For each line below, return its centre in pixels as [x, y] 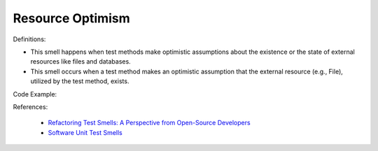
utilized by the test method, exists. [80, 81]
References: [30, 107]
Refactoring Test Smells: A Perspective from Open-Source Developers [149, 123]
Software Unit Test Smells [85, 132]
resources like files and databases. [80, 62]
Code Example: [35, 94]
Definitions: [29, 39]
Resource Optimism [71, 18]
